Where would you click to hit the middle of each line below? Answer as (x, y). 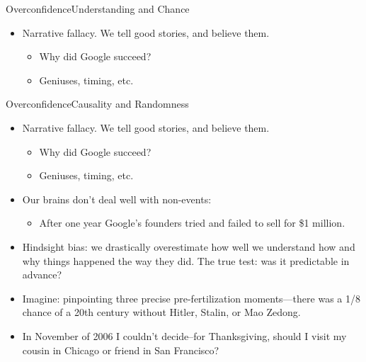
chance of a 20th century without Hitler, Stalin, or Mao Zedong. (161, 312)
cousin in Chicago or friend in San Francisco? (121, 350)
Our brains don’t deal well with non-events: (117, 199)
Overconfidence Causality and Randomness (97, 104)
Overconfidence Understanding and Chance (98, 9)
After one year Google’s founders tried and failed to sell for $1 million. (192, 223)
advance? (42, 275)
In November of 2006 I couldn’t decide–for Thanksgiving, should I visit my (184, 335)
